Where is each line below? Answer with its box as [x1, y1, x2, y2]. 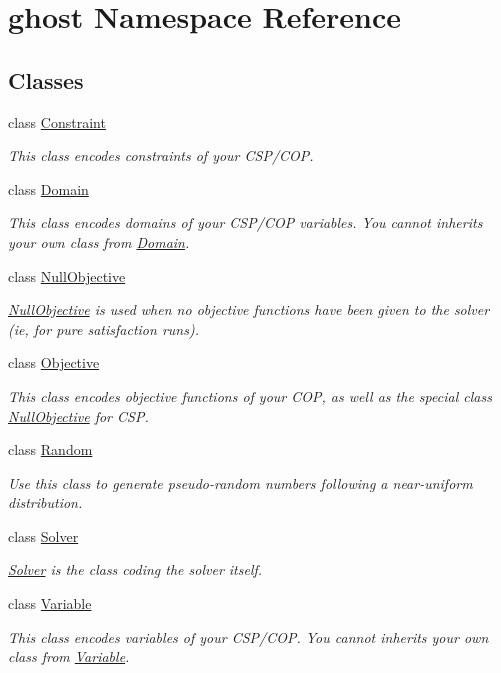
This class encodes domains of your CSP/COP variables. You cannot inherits [8, 212, 483, 233]
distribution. [8, 492, 83, 513]
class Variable [8, 593, 92, 614]
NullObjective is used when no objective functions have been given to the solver [8, 299, 490, 320]
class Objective [8, 352, 100, 373]
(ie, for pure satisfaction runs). [8, 318, 199, 339]
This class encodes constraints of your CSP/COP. [8, 145, 314, 166]
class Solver [8, 525, 79, 546]
